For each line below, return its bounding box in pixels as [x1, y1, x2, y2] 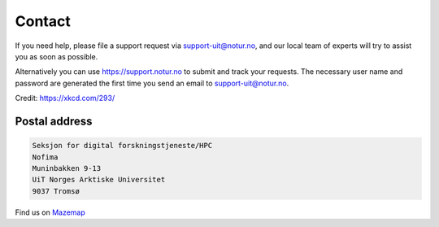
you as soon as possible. [15, 51, 98, 61]
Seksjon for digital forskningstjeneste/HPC [32, 141, 213, 151]
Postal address [15, 114, 93, 128]
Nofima [32, 152, 59, 162]
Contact [15, 12, 71, 30]
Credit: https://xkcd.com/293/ [15, 94, 115, 103]
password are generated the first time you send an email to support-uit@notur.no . [15, 78, 289, 88]
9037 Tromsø [32, 186, 80, 195]
